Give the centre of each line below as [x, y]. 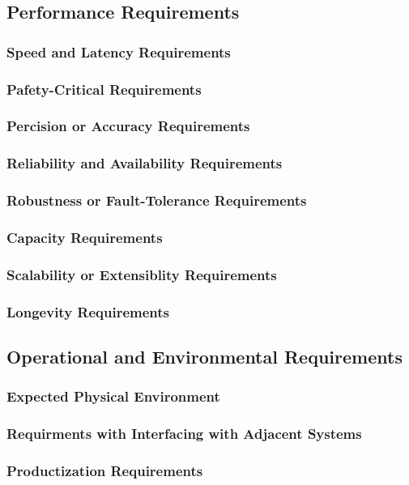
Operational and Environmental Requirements [204, 356]
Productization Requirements [105, 470]
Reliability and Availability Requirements [145, 163]
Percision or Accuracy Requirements [128, 126]
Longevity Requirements [88, 311]
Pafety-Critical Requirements [104, 89]
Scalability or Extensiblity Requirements [142, 274]
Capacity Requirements [85, 237]
